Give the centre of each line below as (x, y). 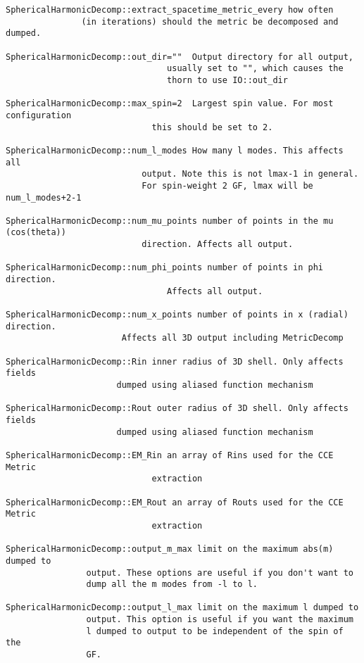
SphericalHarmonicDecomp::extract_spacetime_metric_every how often (170, 10)
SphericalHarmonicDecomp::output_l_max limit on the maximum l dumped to (182, 608)
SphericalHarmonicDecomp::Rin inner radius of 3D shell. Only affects (175, 361)
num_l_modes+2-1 (44, 197)
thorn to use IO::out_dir (227, 80)
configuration (39, 115)
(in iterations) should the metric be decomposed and (210, 21)
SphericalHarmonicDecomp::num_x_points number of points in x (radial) (177, 315)
